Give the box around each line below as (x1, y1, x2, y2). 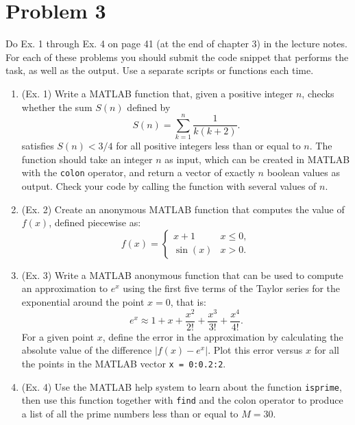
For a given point (21, 329, 95, 343)
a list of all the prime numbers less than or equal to (21, 406, 238, 420)
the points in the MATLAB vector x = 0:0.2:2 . (21, 356, 226, 370)
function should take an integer (21, 151, 153, 166)
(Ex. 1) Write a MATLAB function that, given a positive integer (21, 86, 293, 100)
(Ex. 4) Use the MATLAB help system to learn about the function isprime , (21, 379, 342, 393)
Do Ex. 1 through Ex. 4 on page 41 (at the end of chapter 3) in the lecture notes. (5, 36, 347, 51)
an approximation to (21, 281, 108, 295)
